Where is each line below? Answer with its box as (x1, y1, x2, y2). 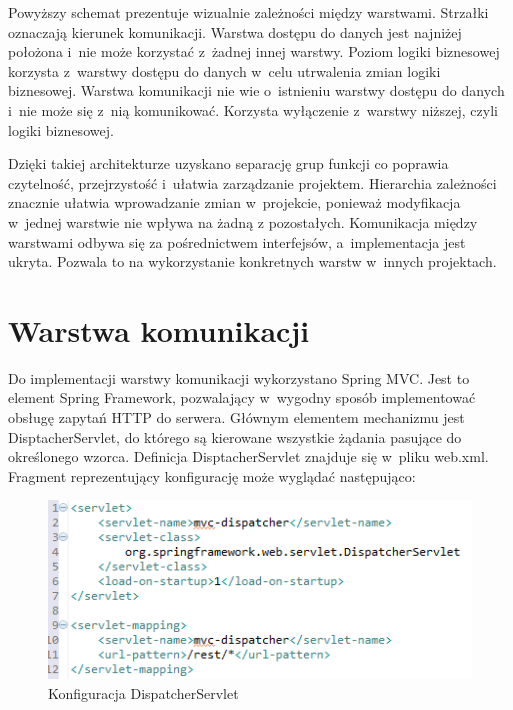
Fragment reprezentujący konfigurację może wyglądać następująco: (8, 465, 416, 486)
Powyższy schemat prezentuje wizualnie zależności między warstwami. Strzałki (8, 2, 489, 22)
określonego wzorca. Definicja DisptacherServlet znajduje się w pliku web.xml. (8, 446, 489, 467)
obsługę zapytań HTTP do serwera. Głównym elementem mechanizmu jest (8, 407, 465, 428)
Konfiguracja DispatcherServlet (48, 682, 239, 703)
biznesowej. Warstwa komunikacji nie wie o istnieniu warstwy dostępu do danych (8, 80, 505, 101)
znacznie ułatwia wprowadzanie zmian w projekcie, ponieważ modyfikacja (8, 192, 461, 213)
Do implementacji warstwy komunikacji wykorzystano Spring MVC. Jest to (8, 367, 470, 388)
